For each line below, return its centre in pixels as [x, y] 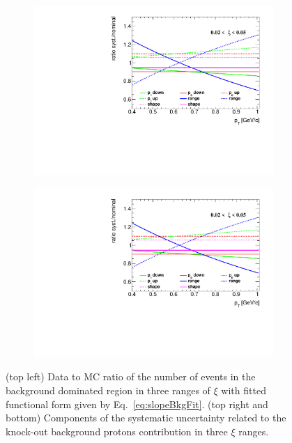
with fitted [244, 390]
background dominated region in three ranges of [108, 390]
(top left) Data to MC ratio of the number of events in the [131, 376]
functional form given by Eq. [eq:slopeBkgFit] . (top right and [137, 404]
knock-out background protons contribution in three [117, 431]
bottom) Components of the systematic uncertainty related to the [146, 418]
